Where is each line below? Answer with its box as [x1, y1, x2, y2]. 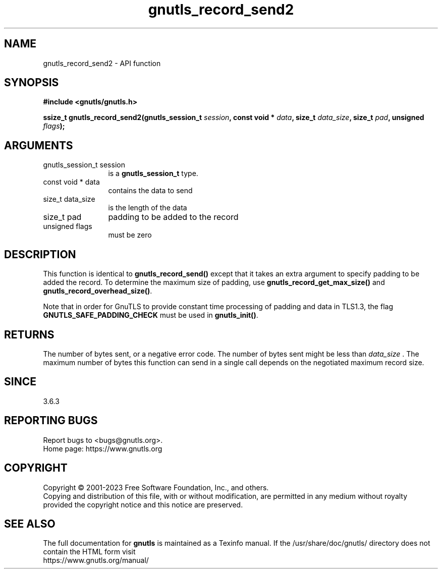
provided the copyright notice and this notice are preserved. [43, 500, 243, 509]
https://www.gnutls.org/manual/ [43, 556, 149, 565]
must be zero [108, 231, 152, 240]
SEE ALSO [4, 517, 56, 530]
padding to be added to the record [108, 212, 239, 222]
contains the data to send [108, 186, 193, 195]
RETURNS [4, 328, 54, 341]
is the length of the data [108, 203, 187, 212]
